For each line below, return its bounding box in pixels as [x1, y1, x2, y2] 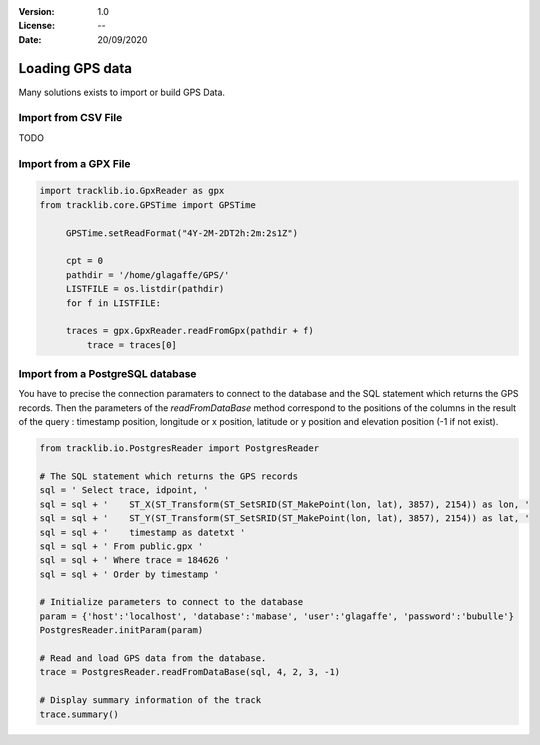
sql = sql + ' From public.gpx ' [39, 540, 204, 552]
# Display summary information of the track [39, 695, 262, 706]
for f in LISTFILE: [65, 297, 162, 309]
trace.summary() [39, 708, 120, 720]
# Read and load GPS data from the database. [39, 653, 267, 664]
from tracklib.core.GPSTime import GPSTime [39, 199, 257, 210]
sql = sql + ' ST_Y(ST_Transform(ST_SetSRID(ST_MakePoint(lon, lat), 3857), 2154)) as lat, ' [39, 513, 530, 524]
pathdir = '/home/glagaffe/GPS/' [65, 269, 230, 280]
